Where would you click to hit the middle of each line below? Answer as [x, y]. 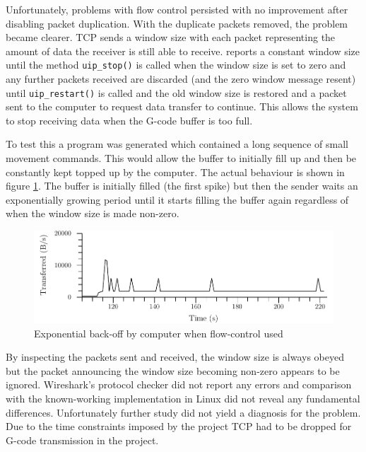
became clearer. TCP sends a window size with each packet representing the [171, 37]
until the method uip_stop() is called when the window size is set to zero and [176, 65]
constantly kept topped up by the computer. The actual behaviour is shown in [175, 172]
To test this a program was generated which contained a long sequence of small [177, 144]
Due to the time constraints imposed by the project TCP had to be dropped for [179, 426]
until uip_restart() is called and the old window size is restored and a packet [176, 92]
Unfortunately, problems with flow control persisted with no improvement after [177, 9]
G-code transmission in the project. [82, 440]
